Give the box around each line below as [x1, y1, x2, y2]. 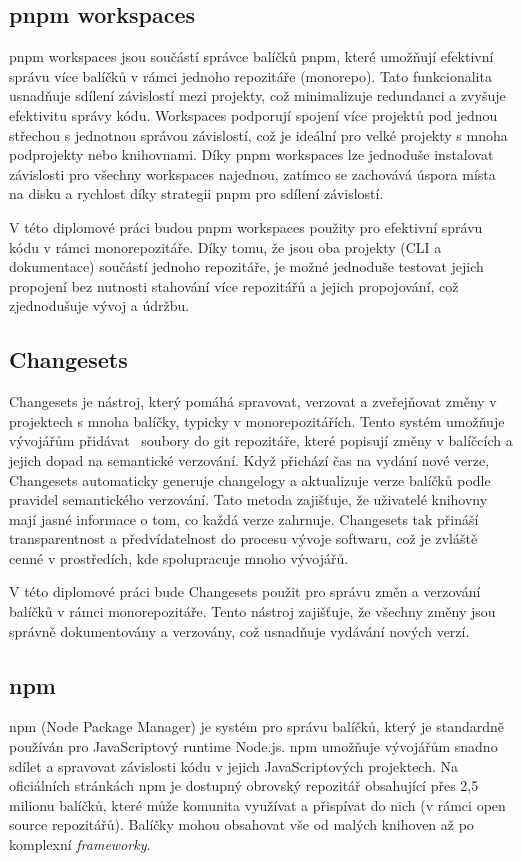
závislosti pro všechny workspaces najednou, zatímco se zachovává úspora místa [9, 163, 496, 184]
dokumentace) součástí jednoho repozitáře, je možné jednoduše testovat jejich [9, 256, 484, 277]
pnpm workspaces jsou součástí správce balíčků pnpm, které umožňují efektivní [9, 46, 494, 67]
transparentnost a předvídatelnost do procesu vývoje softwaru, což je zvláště [9, 528, 478, 549]
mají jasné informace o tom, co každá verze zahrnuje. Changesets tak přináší [9, 508, 479, 529]
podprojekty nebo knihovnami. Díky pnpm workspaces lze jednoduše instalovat [9, 144, 494, 165]
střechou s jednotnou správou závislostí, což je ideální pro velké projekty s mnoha [9, 124, 508, 145]
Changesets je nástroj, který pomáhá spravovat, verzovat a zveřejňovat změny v [9, 391, 497, 412]
